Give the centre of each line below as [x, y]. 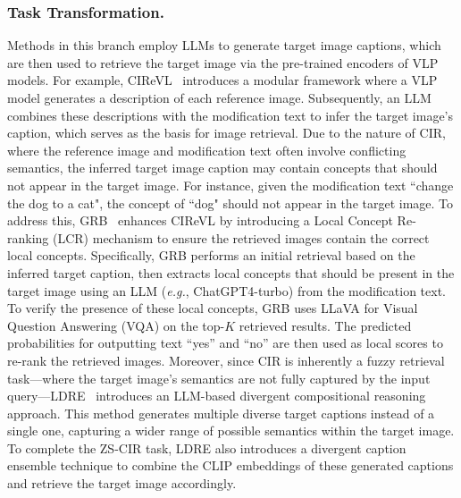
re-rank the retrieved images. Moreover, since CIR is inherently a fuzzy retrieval [226, 360]
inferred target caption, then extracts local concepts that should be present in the [231, 272]
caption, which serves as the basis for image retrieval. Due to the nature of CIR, [226, 133]
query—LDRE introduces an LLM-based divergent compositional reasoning [217, 396]
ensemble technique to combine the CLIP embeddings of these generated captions [230, 465]
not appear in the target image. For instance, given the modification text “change [230, 185]
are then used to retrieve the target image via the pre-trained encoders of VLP [223, 62]
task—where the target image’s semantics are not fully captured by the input [219, 378]
